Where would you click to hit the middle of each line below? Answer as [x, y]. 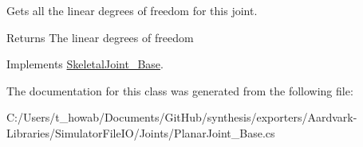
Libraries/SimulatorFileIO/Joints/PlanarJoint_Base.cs [141, 132]
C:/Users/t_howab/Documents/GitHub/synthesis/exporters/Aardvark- [182, 117]
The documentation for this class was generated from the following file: [180, 90]
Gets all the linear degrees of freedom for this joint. [132, 10]
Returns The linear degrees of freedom [100, 37]
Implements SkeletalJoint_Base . [85, 64]
